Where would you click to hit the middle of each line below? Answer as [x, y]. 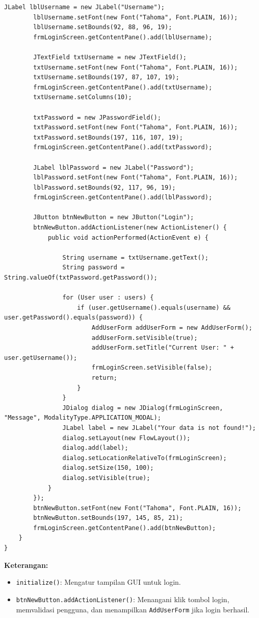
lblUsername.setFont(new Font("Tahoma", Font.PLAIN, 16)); [136, 17]
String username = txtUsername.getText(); [135, 257]
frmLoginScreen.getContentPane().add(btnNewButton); [125, 528]
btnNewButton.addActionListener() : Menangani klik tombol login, [123, 599]
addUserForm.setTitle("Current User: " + [163, 348]
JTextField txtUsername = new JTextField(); [110, 57]
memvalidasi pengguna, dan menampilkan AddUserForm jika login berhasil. [133, 609]
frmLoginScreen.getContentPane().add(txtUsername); [123, 87]
